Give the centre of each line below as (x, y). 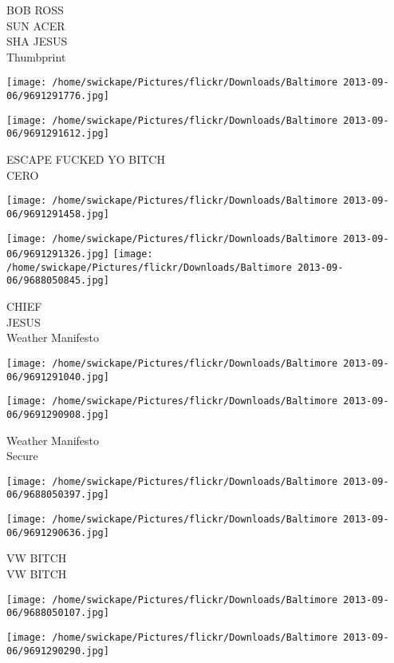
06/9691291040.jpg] (58, 377)
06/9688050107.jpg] (58, 613)
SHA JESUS (37, 41)
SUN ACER (36, 25)
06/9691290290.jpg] (58, 651)
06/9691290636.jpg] (58, 532)
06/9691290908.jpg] (58, 414)
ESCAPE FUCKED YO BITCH (86, 159)
